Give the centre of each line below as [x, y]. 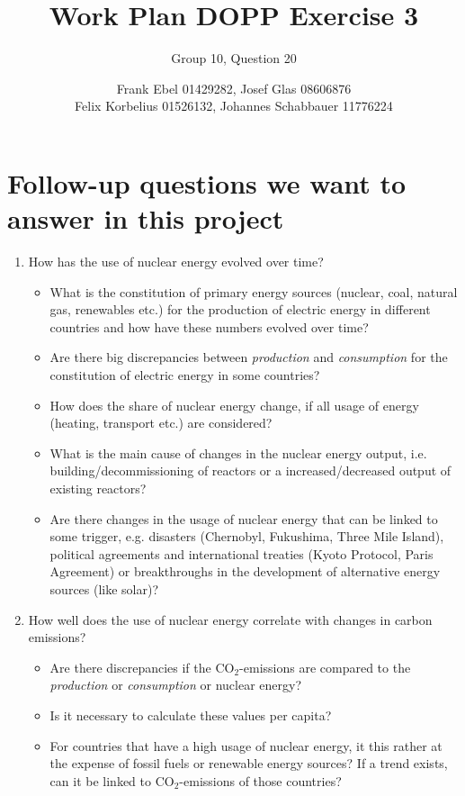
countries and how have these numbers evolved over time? [209, 326]
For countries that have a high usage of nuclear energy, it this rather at [246, 745]
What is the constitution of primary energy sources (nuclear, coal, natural [254, 291]
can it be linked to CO [112, 780]
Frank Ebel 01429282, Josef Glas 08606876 [234, 88]
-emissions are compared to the [325, 667]
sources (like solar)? [104, 588]
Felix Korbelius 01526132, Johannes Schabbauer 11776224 [234, 106]
